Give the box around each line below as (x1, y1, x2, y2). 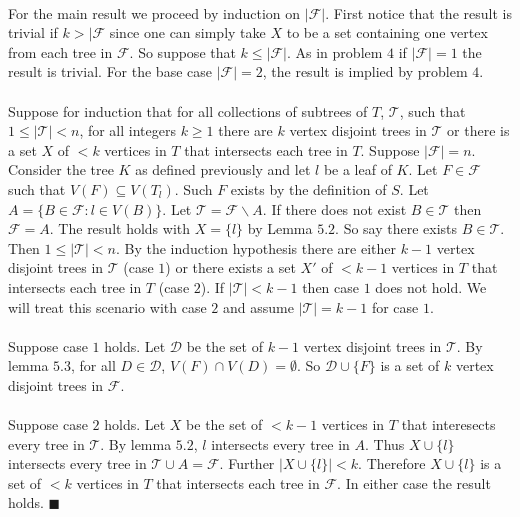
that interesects (401, 414, 496, 435)
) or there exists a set (165, 257, 296, 278)
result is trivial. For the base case (8, 61, 212, 82)
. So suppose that (129, 41, 236, 62)
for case (371, 296, 419, 317)
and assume (222, 296, 294, 317)
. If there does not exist (262, 198, 407, 219)
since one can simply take (109, 22, 266, 43)
